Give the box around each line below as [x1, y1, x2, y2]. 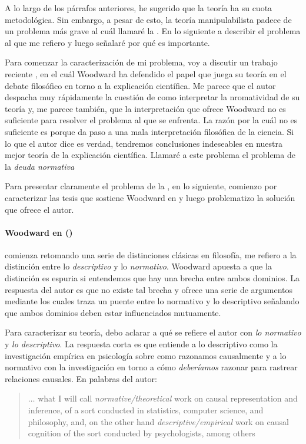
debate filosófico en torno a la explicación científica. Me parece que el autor [5, 79, 276, 91]
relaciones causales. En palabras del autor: [5, 372, 157, 384]
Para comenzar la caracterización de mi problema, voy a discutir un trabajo [5, 56, 278, 68]
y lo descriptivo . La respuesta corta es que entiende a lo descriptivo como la [5, 338, 278, 350]
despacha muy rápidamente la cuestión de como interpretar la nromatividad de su [5, 91, 300, 103]
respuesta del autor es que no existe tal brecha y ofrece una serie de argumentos [5, 283, 293, 295]
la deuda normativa [5, 160, 75, 172]
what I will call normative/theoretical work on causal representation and [38, 392, 298, 404]
